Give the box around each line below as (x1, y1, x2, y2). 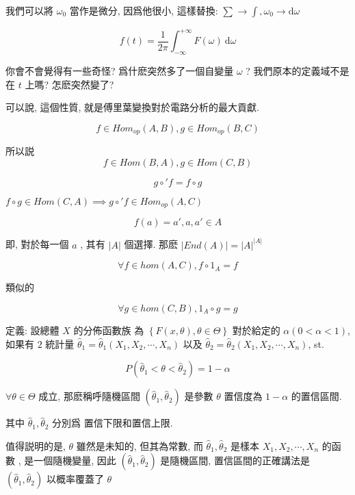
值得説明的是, (5, 438, 66, 453)
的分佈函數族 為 (73, 323, 144, 337)
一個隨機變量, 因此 (34, 453, 116, 468)
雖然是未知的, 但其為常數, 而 (76, 438, 203, 453)
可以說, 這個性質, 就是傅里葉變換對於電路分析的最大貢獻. (5, 100, 259, 114)
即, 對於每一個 (5, 237, 69, 251)
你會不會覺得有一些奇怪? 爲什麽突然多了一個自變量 (5, 64, 234, 78)
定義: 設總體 (5, 323, 60, 337)
